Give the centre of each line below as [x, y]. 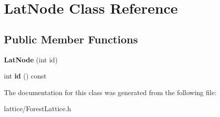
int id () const [25, 76]
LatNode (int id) [31, 59]
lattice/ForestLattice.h [38, 108]
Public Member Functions [71, 39]
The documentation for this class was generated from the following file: [110, 92]
